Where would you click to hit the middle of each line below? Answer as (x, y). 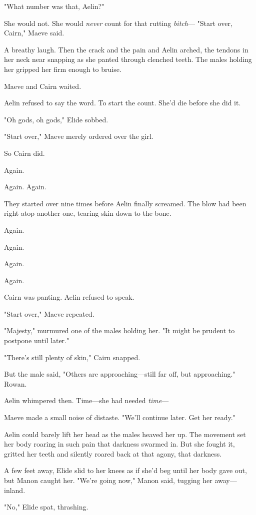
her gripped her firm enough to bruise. (63, 69)
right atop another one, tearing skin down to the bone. (88, 213)
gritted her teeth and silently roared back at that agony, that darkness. (113, 453)
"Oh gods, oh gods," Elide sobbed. (56, 119)
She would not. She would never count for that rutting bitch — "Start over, (118, 23)
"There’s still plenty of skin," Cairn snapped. (72, 357)
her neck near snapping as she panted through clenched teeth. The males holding (128, 59)
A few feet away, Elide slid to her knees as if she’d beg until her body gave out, (125, 470)
